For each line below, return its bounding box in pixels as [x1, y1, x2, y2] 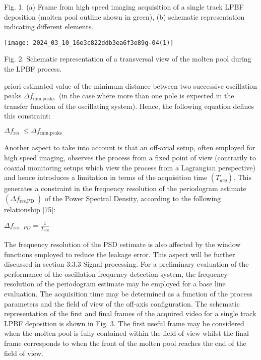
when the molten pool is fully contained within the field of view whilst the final [4, 328, 249, 338]
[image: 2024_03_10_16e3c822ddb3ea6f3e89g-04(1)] [4, 39, 174, 46]
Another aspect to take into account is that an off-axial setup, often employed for [4, 142, 255, 153]
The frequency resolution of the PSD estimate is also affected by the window [4, 239, 241, 250]
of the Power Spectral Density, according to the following [44, 193, 221, 203]
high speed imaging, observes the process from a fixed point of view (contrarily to [4, 152, 256, 162]
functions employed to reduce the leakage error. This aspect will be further [4, 249, 235, 259]
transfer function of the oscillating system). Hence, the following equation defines [4, 100, 254, 111]
